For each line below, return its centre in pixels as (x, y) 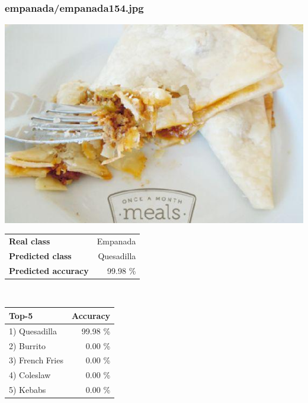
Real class (30, 241)
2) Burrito (28, 345)
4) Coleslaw (30, 375)
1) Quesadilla (33, 331)
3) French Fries (36, 360)
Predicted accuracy (49, 270)
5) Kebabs (28, 390)
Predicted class (40, 255)
